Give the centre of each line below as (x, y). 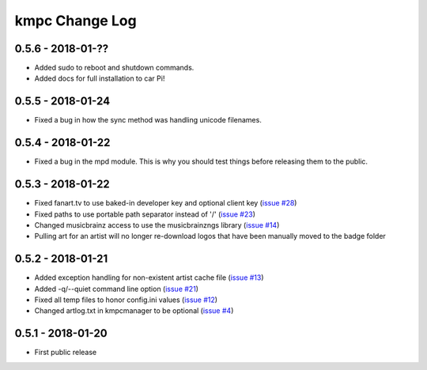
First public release (66, 353)
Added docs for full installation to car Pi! (100, 78)
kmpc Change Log (76, 21)
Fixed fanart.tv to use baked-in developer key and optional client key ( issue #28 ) (166, 203)
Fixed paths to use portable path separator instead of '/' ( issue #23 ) (145, 214)
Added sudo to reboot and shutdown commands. (114, 68)
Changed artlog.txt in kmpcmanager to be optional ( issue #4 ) (134, 311)
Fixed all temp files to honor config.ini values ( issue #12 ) (126, 300)
